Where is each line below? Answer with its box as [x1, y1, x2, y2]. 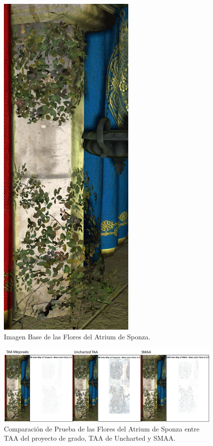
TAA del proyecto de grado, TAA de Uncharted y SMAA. [4, 433, 176, 443]
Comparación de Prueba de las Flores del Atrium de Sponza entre [4, 423, 200, 433]
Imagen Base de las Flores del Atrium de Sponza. [4, 331, 151, 341]
